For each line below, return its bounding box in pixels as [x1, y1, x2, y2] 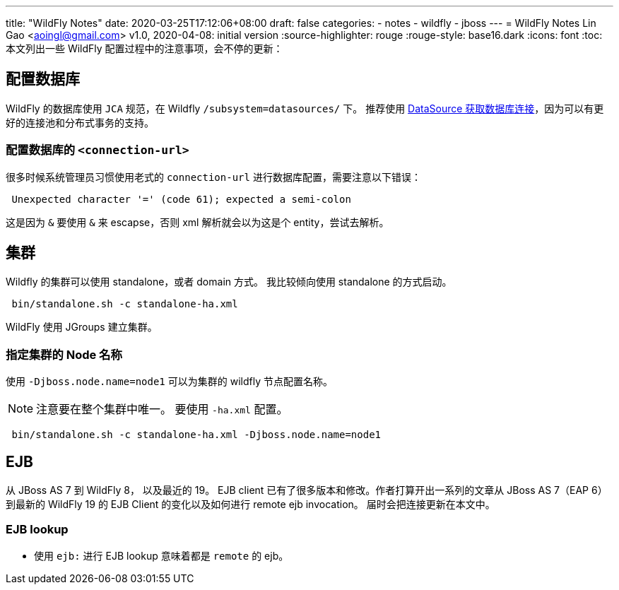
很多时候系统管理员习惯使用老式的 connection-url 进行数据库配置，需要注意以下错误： [6, 170, 421, 183]
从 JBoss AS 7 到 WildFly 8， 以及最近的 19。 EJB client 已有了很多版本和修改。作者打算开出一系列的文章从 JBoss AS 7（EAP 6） [6, 484, 608, 497]
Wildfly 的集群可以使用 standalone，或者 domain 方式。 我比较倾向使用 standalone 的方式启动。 [6, 276, 452, 288]
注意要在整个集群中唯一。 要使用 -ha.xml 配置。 [36, 402, 288, 417]
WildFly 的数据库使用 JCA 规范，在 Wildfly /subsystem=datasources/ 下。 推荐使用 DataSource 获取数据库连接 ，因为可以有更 [6, 102, 604, 114]
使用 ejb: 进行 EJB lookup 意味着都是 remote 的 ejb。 [34, 549, 289, 562]
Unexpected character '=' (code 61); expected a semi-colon [11, 193, 351, 205]
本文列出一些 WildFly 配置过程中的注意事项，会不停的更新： [6, 42, 283, 54]
